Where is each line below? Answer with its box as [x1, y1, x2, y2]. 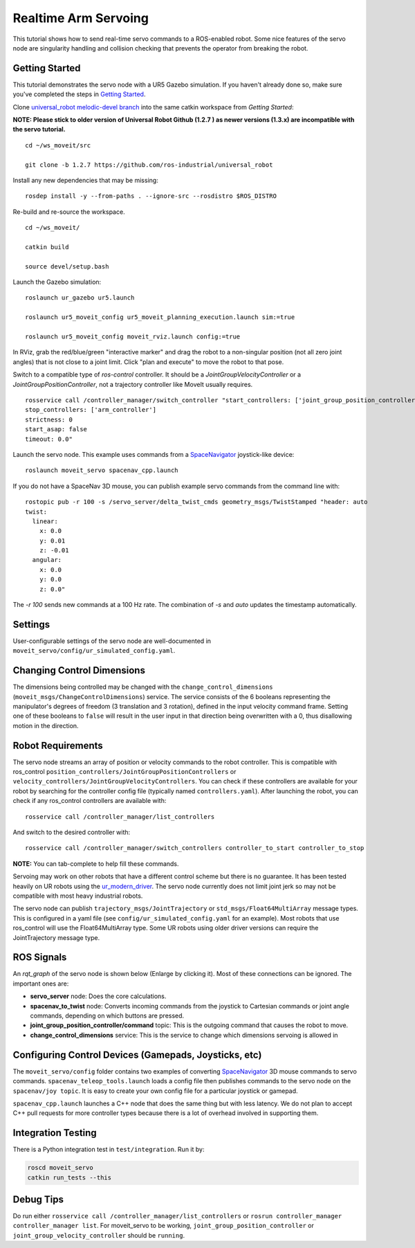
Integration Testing [12, 1127, 97, 1139]
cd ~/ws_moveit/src [25, 141, 91, 149]
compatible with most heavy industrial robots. [12, 892, 143, 900]
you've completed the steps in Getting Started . [12, 90, 146, 98]
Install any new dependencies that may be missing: [12, 176, 158, 184]
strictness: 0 [25, 415, 73, 424]
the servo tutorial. [12, 125, 66, 134]
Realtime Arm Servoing [12, 10, 149, 26]
